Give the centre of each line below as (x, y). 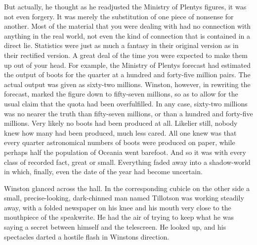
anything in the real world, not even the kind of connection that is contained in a (127, 35)
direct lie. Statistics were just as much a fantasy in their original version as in (121, 45)
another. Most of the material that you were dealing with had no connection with (128, 26)
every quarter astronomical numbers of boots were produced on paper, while (120, 142)
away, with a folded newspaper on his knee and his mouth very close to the (118, 207)
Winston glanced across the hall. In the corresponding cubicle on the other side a (127, 188)
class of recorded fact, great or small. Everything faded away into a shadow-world (127, 162)
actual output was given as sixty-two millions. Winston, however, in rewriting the (127, 84)
